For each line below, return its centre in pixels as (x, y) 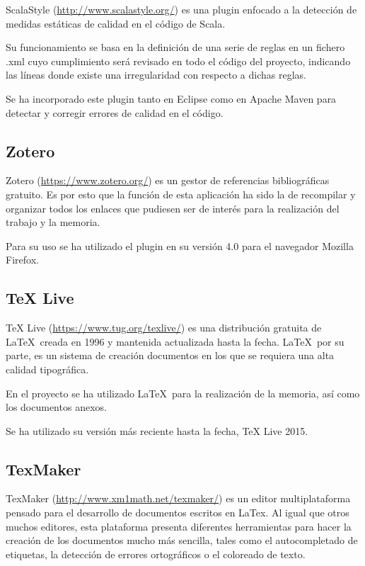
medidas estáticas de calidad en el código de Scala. (116, 23)
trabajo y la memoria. (53, 222)
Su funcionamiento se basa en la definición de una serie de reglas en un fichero (175, 47)
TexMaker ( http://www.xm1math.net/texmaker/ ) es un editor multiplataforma (178, 498)
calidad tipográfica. (47, 369)
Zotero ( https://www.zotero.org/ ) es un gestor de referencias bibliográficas (168, 180)
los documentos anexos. (56, 407)
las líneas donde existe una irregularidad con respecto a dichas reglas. (156, 75)
